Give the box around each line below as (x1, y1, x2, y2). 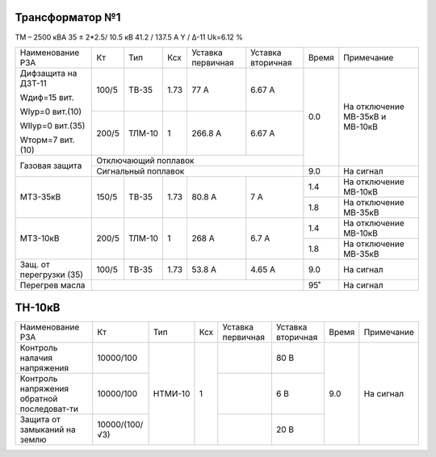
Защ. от (19, 258, 50, 270)
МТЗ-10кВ (19, 233, 60, 244)
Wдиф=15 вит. (19, 91, 74, 103)
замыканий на (19, 424, 76, 435)
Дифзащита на (19, 67, 78, 78)
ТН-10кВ (15, 301, 61, 315)
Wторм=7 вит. (19, 134, 76, 145)
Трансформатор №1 (15, 10, 121, 24)
